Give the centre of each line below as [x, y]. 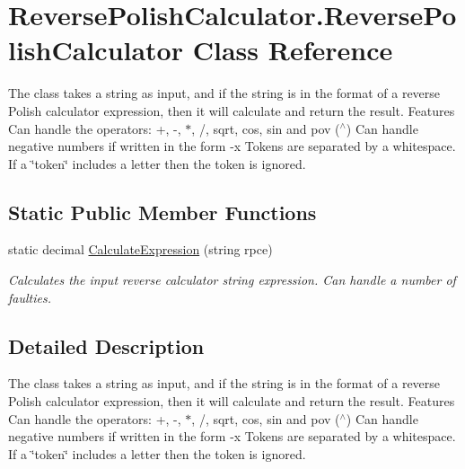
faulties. [30, 297]
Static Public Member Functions [162, 212]
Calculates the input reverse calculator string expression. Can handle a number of [232, 280]
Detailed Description [106, 345]
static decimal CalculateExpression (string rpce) [140, 249]
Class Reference [293, 50]
